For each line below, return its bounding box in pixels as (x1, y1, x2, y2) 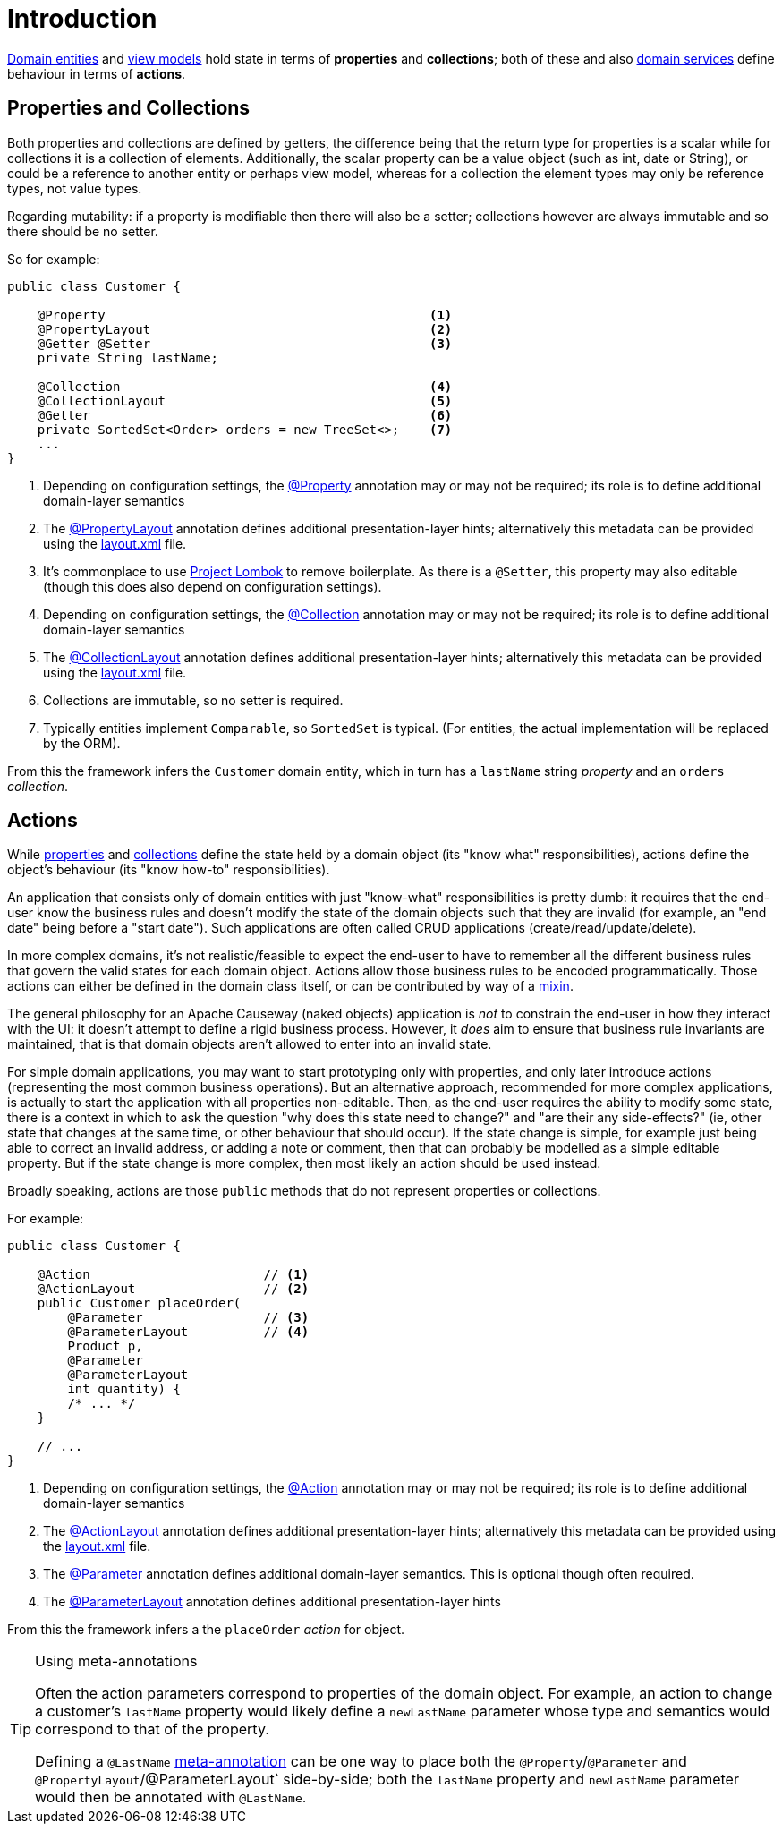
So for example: (7, 251, 100, 267)
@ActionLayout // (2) (37, 1282, 310, 1297)
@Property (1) (37, 307, 453, 322)
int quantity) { (67, 1382, 181, 1397)
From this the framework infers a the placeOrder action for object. (7, 1622, 405, 1638)
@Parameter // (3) (67, 1310, 310, 1325)
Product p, (67, 1339, 143, 1354)
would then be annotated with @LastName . (35, 1788, 307, 1807)
